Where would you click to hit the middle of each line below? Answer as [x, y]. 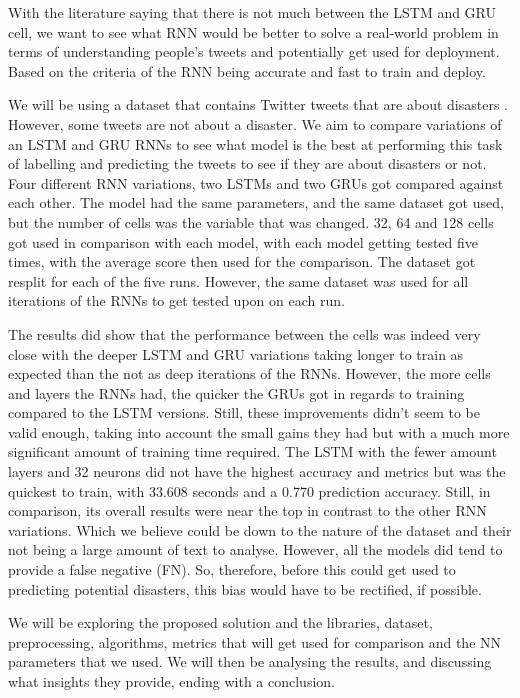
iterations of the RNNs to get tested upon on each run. [176, 300]
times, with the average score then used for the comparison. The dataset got [242, 261]
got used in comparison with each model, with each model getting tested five [243, 241]
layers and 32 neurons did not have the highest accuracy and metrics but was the [257, 471]
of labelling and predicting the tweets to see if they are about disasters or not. [247, 163]
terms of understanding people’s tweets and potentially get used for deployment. [254, 51]
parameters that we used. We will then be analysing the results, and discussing [250, 661]
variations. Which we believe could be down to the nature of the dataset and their [260, 529]
